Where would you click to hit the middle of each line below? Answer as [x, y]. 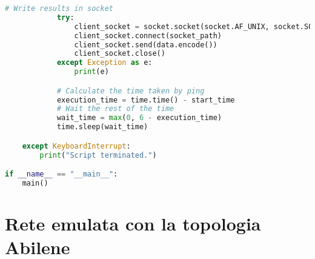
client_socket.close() [120, 54]
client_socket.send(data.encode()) [146, 45]
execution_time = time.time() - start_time [146, 100]
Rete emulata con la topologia [133, 224]
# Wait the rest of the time [115, 109]
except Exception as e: [104, 63]
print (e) [91, 72]
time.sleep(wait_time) [102, 127]
